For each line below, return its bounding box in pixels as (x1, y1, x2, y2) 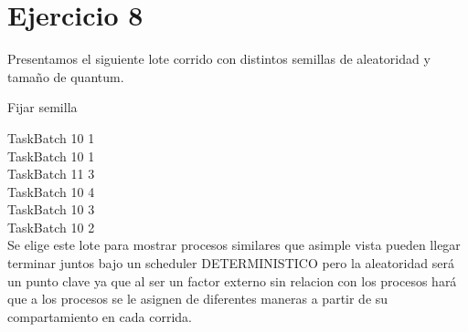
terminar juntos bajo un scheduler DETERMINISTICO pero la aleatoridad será (7, 254, 454, 273)
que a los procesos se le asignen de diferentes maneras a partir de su (7, 289, 388, 308)
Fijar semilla (7, 98, 78, 117)
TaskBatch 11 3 (7, 164, 95, 183)
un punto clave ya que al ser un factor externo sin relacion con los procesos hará (7, 271, 457, 290)
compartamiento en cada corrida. (7, 306, 192, 326)
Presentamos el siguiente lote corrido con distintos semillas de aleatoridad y (7, 49, 431, 68)
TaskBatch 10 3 (7, 200, 95, 219)
